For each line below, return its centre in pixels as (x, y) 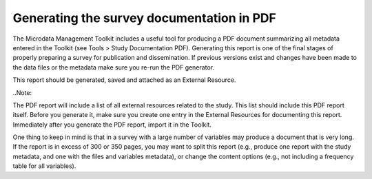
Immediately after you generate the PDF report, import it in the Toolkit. (112, 125)
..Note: (22, 92)
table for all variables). (44, 166)
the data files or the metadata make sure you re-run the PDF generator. (114, 67)
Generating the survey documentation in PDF (145, 18)
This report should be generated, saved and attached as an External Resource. (124, 80)
